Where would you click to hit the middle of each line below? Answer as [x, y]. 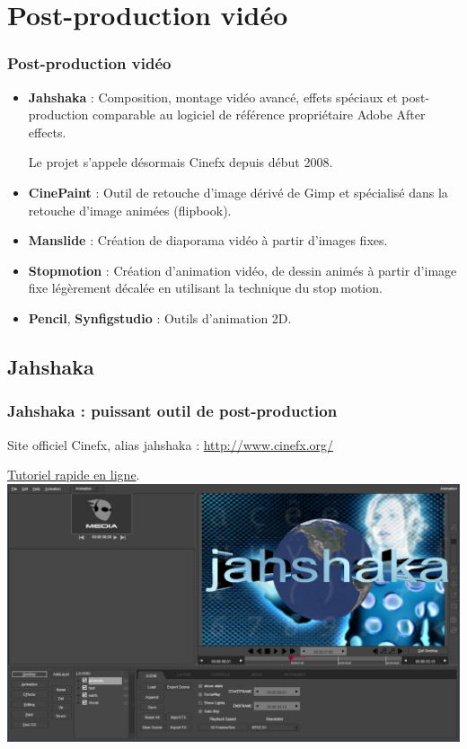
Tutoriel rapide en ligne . [74, 475]
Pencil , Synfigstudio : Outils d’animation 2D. [160, 317]
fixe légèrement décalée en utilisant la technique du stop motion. [205, 288]
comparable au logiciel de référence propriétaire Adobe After [259, 115]
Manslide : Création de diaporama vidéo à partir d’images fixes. [208, 240]
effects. [47, 132]
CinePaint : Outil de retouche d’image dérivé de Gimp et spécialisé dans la [238, 192]
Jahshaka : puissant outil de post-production [172, 411]
